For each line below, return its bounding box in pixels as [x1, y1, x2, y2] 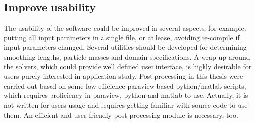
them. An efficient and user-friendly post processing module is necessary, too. [4, 109, 238, 120]
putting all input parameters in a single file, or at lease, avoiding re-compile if [4, 32, 240, 42]
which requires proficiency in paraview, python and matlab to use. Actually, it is [4, 90, 248, 100]
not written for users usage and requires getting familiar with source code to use [4, 99, 248, 110]
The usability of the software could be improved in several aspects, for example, [4, 23, 246, 33]
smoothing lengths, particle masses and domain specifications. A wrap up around [4, 51, 250, 61]
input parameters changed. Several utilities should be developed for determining [4, 42, 247, 52]
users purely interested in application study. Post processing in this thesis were [4, 71, 243, 81]
